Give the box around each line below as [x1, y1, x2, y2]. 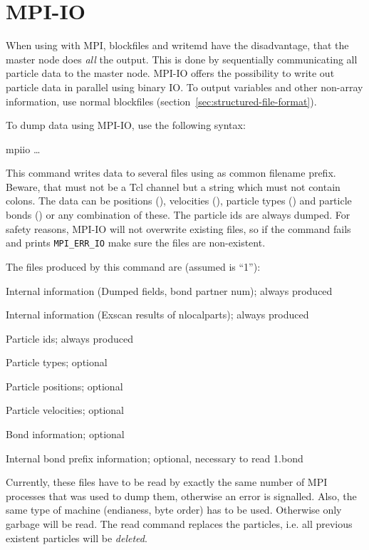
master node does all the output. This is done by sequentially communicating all [6, 51, 358, 66]
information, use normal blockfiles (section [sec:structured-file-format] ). [6, 93, 317, 108]
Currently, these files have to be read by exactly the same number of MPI [6, 474, 328, 489]
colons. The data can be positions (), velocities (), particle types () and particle [6, 193, 352, 208]
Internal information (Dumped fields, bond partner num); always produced [6, 283, 333, 298]
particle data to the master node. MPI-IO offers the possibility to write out [6, 66, 335, 81]
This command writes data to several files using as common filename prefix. [6, 165, 336, 180]
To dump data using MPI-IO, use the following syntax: [6, 118, 246, 133]
